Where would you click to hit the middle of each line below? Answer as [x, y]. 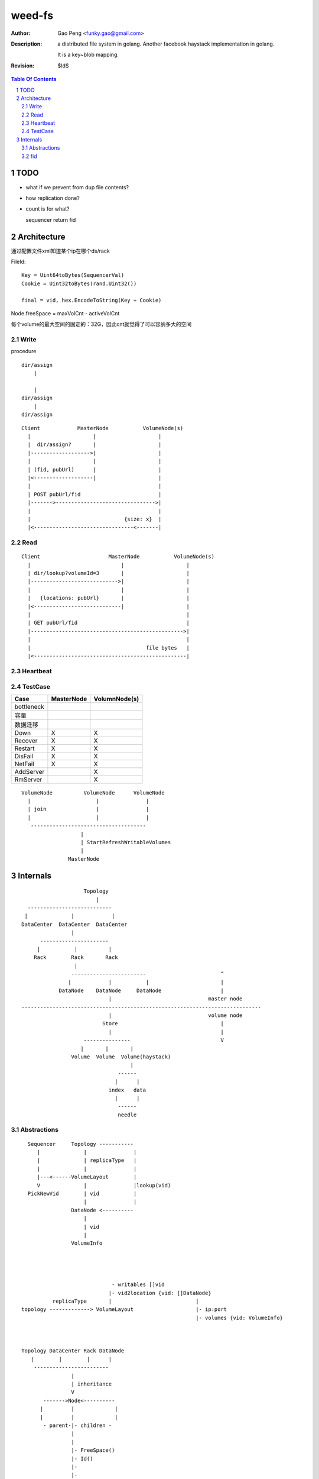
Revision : [23, 66]
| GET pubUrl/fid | [109, 623]
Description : [27, 44]
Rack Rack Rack [76, 958]
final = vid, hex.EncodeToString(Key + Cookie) [92, 300]
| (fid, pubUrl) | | [95, 469]
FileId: [18, 261]
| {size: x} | [95, 519]
